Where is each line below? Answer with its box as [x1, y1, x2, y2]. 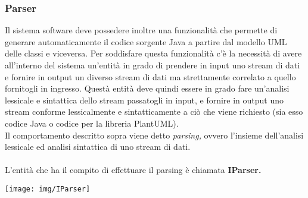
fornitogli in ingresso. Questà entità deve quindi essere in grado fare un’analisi [5, 82, 290, 95]
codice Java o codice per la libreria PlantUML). [5, 117, 179, 129]
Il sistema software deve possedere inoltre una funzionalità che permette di [5, 24, 278, 36]
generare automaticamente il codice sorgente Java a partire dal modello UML [5, 35, 287, 48]
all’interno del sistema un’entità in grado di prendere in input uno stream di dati [5, 59, 300, 71]
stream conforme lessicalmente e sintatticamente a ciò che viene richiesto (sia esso [5, 105, 303, 118]
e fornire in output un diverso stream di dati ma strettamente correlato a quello [5, 70, 296, 83]
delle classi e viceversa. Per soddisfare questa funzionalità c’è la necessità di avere [5, 47, 302, 59]
